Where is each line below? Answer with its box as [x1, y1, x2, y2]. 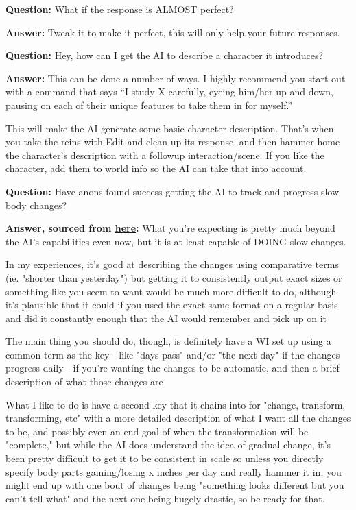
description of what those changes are [5, 374, 163, 389]
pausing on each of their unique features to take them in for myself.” [5, 97, 293, 112]
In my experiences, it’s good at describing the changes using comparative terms [5, 257, 339, 271]
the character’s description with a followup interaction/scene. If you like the [5, 147, 324, 162]
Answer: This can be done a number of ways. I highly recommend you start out [5, 71, 346, 85]
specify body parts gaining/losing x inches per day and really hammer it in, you [5, 464, 342, 478]
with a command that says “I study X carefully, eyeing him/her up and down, [5, 84, 333, 99]
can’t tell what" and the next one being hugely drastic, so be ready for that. [5, 491, 325, 505]
